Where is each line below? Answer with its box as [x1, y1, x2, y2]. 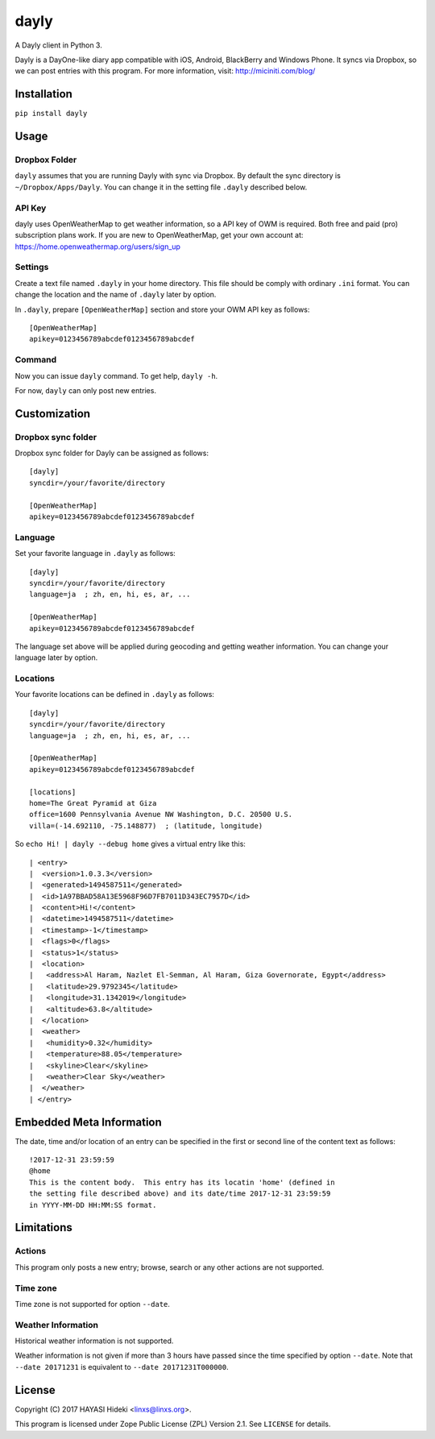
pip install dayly [14, 109, 88, 118]
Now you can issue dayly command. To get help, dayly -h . [14, 371, 218, 380]
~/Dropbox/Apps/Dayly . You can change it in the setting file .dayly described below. [14, 182, 308, 192]
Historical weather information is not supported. [14, 1336, 174, 1346]
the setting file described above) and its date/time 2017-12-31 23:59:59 [29, 1189, 331, 1198]
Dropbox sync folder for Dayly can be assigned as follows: [14, 448, 209, 458]
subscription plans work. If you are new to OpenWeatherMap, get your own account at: [14, 230, 304, 240]
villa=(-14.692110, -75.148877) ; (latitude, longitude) [29, 821, 263, 830]
